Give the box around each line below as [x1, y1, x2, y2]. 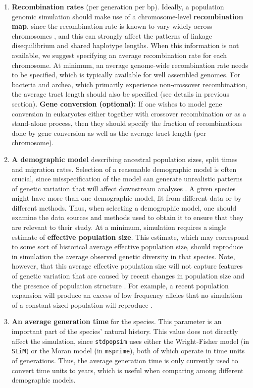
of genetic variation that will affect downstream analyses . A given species [11, 183, 236, 193]
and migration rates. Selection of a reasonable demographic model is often [11, 164, 237, 174]
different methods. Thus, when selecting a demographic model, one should [11, 202, 237, 213]
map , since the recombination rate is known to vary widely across [11, 21, 212, 31]
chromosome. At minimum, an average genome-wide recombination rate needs [11, 59, 248, 70]
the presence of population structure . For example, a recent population [11, 280, 229, 290]
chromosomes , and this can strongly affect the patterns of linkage [11, 30, 212, 41]
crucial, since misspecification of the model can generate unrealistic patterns [11, 173, 243, 184]
